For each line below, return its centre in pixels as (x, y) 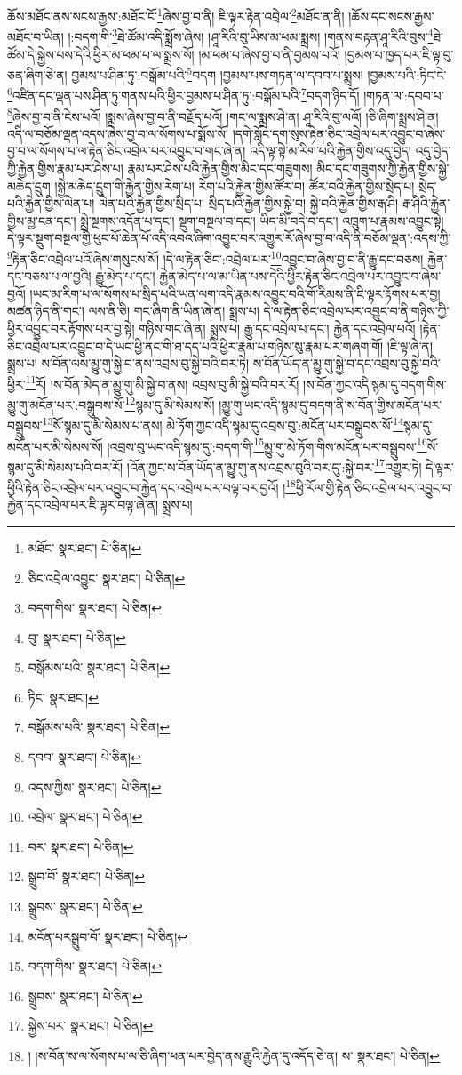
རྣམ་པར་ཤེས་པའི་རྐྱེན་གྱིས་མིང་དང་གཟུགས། (220, 168)
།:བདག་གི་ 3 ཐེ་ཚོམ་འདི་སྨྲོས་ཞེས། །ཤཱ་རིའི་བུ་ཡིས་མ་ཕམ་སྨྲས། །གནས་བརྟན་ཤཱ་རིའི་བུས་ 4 (251, 35)
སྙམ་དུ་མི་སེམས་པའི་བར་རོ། (65, 466)
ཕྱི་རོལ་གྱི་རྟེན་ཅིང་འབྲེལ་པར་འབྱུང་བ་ (374, 487)
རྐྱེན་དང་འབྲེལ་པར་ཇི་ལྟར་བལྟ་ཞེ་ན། (83, 505)
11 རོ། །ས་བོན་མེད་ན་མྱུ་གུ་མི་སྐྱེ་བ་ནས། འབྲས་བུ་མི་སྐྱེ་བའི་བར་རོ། (162, 382)
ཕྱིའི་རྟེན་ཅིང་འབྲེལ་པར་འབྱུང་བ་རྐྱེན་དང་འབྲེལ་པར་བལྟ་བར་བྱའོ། (143, 487)
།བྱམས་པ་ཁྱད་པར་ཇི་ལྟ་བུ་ (399, 54)
